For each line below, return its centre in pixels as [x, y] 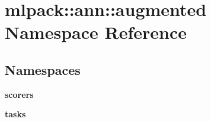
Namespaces [43, 69]
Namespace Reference [96, 32]
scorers [19, 94]
